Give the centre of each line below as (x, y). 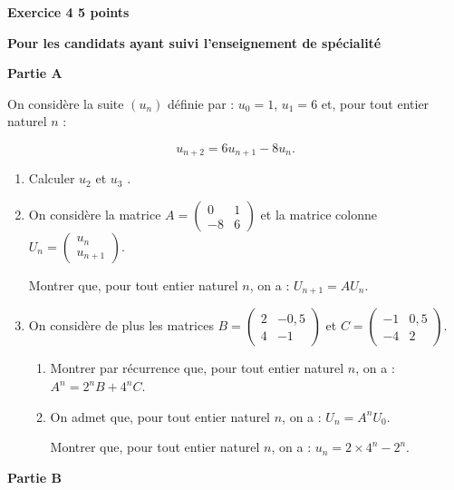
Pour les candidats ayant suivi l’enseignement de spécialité (194, 42)
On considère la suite (66, 103)
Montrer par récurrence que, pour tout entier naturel (197, 368)
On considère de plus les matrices (121, 325)
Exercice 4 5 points (68, 12)
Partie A (35, 73)
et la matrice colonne (319, 215)
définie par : (201, 103)
